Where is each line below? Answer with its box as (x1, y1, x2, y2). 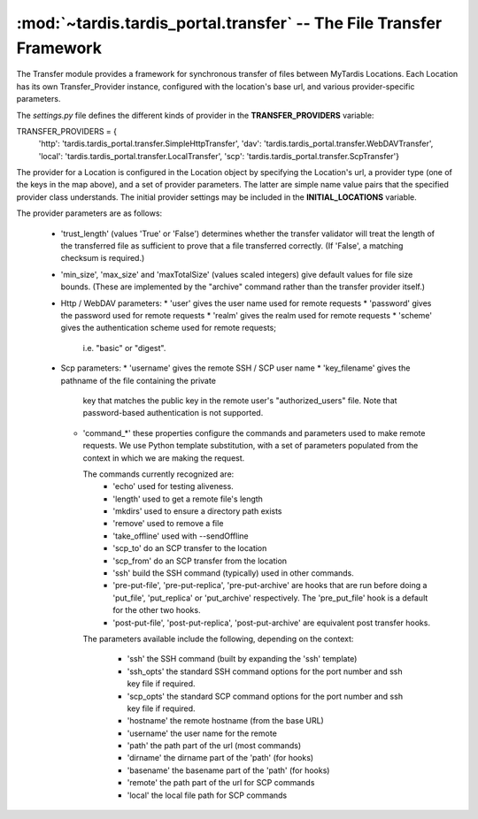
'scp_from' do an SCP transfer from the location (112, 555, 288, 566)
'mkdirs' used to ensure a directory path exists (112, 506, 282, 517)
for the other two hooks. (112, 605, 201, 616)
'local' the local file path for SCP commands (127, 790, 288, 800)
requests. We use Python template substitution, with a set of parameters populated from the (82, 440, 419, 451)
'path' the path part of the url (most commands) (127, 740, 302, 751)
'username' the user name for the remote (127, 728, 278, 739)
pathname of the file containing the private (60, 375, 217, 386)
